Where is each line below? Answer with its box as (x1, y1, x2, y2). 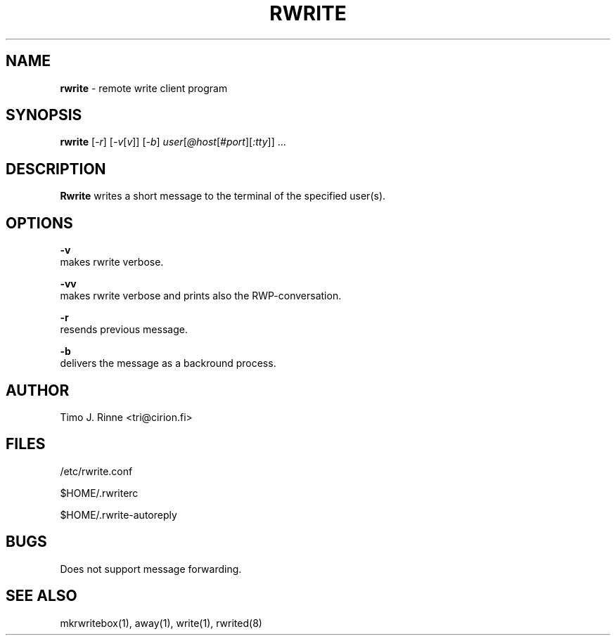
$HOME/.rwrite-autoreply (60, 508, 177, 521)
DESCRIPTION (6, 160, 106, 178)
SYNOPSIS (6, 106, 82, 124)
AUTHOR (6, 381, 70, 399)
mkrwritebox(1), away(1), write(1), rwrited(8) (60, 616, 262, 629)
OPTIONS (6, 214, 73, 232)
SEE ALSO (6, 587, 77, 605)
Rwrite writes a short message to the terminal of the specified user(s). (60, 190, 386, 202)
